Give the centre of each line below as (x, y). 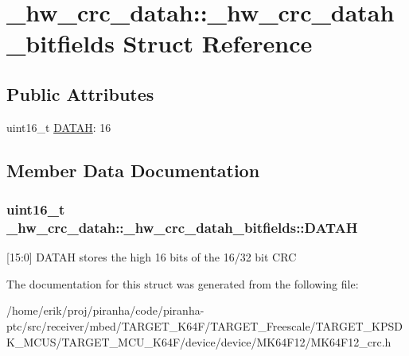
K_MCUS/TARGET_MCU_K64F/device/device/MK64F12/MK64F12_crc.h (199, 341)
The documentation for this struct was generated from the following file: (183, 283)
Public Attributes (80, 93)
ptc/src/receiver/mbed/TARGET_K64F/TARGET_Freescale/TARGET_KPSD (204, 326)
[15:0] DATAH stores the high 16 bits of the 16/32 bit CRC (152, 257)
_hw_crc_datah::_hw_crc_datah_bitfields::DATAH (182, 227)
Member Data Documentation (133, 170)
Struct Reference (218, 43)
